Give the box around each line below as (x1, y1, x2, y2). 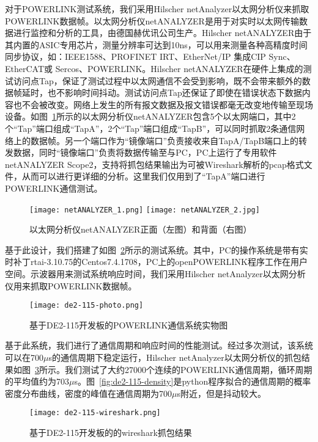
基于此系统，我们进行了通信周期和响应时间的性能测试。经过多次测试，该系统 (5, 339, 313, 352)
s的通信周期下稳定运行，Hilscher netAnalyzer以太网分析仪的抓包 (48, 350, 301, 363)
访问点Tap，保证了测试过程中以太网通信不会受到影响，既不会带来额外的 (13, 74, 302, 87)
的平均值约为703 (5, 375, 69, 388)
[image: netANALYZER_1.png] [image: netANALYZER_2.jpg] (29, 205, 260, 214)
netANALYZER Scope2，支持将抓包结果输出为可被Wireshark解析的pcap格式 (5, 158, 304, 170)
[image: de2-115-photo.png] (29, 301, 144, 310)
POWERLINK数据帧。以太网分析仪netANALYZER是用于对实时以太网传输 (5, 14, 299, 27)
